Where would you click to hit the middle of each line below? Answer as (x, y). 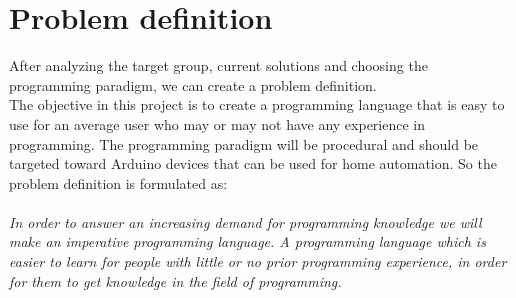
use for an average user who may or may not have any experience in (217, 123)
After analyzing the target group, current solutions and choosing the (218, 65)
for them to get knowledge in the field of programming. (175, 280)
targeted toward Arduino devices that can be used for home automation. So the (253, 163)
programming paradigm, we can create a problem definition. (193, 84)
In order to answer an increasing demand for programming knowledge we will (245, 221)
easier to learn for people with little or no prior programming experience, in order (258, 261)
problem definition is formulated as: (118, 182)
